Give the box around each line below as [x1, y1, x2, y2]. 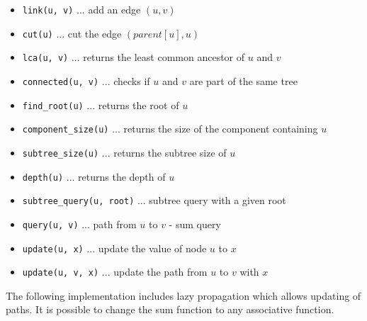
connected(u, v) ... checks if [22, 73, 150, 88]
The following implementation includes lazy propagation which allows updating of [6, 288, 361, 303]
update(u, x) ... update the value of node [22, 240, 207, 255]
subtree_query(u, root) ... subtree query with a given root [22, 193, 286, 208]
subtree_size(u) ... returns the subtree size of [22, 145, 227, 159]
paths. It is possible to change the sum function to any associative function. [6, 302, 334, 317]
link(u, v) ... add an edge [22, 2, 141, 16]
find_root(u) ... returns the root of [22, 97, 179, 112]
